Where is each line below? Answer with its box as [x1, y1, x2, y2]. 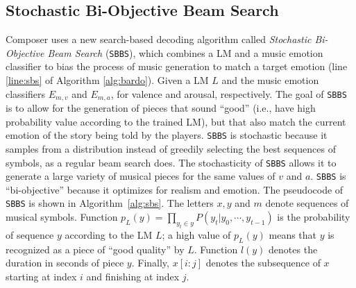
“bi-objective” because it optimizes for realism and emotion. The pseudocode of [6, 182, 344, 196]
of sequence [6, 227, 54, 242]
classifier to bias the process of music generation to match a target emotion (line [6, 59, 348, 74]
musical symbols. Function [6, 210, 118, 224]
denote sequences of [265, 196, 349, 210]
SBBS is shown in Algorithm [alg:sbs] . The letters [6, 196, 214, 210]
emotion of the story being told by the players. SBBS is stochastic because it [6, 128, 328, 142]
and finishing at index [86, 269, 180, 283]
